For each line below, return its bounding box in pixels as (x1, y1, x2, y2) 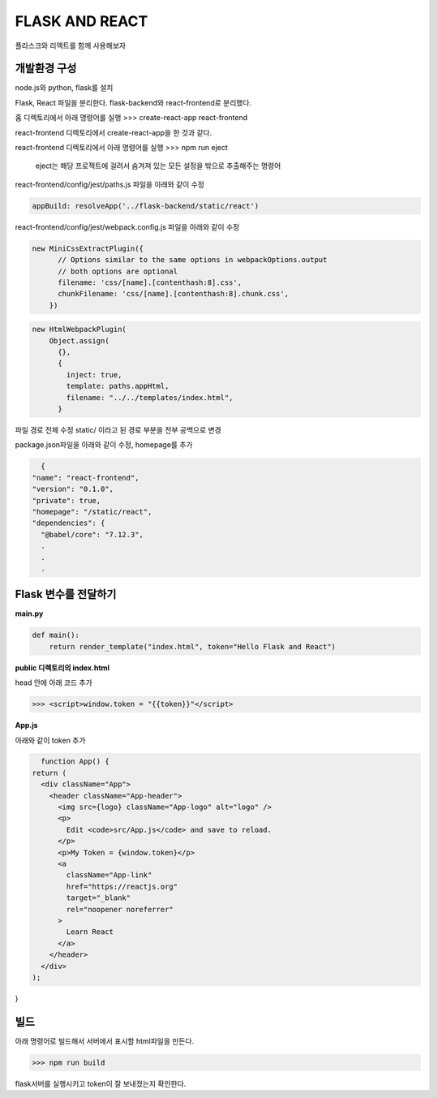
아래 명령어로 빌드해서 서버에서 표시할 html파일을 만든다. (15, 1036, 195, 1046)
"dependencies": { (32, 519, 105, 527)
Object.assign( (49, 336, 109, 345)
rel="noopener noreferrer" (66, 905, 174, 914)
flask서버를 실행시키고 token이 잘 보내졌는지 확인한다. (15, 1079, 187, 1088)
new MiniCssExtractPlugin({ (32, 243, 144, 253)
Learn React (66, 928, 114, 937)
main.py (15, 609, 44, 618)
